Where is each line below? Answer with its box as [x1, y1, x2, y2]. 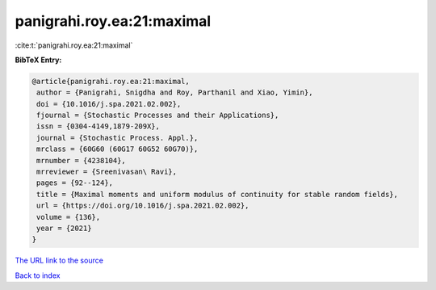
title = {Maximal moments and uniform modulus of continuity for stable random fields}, [36, 190, 399, 199]
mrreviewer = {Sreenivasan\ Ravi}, [36, 167, 178, 177]
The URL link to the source [15, 255, 104, 266]
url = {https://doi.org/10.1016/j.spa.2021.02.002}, [36, 201, 249, 210]
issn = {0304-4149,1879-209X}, [36, 122, 161, 131]
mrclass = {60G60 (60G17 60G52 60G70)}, [36, 145, 199, 153]
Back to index [15, 271, 61, 280]
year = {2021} [36, 224, 92, 233]
